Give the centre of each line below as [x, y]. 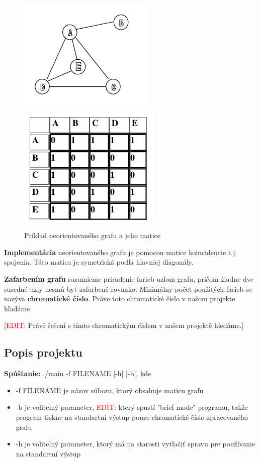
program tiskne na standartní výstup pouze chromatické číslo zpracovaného [132, 417]
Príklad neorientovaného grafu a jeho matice [92, 235]
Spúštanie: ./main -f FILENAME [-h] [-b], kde [78, 373]
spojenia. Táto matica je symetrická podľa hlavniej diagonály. [99, 262]
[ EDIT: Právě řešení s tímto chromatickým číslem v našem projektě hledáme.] [124, 325]
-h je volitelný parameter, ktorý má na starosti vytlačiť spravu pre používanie [136, 444]
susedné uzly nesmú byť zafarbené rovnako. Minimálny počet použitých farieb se [128, 288]
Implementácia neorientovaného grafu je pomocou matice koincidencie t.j [120, 252]
